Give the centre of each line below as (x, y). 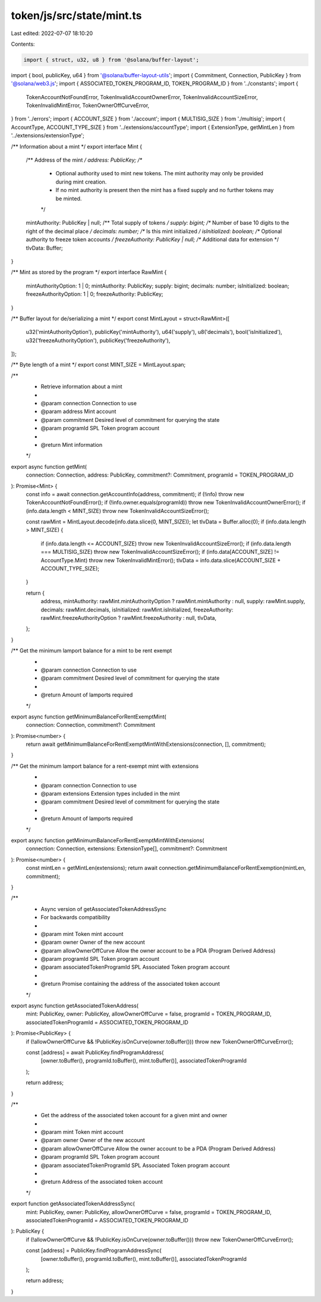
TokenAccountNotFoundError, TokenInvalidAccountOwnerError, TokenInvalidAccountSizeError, (142, 97)
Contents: (23, 44)
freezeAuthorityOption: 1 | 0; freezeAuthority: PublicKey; (95, 294)
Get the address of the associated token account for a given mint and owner (134, 1115)
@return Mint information (72, 444)
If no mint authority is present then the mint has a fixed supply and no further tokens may (165, 190)
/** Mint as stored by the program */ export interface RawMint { (89, 272)
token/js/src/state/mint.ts (76, 15)
